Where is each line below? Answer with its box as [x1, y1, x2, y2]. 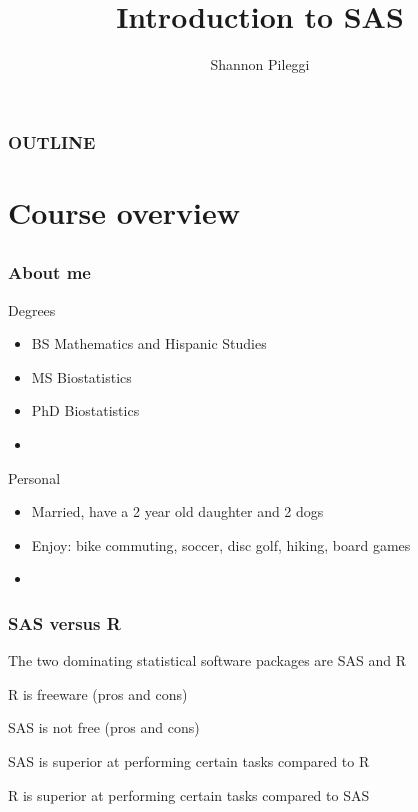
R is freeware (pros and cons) [8, 683, 188, 704]
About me [8, 260, 91, 285]
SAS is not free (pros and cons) [8, 717, 200, 738]
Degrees [8, 299, 56, 320]
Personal [8, 467, 61, 488]
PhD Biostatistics [31, 400, 140, 421]
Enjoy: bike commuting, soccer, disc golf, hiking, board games [31, 534, 411, 555]
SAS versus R [8, 610, 121, 635]
